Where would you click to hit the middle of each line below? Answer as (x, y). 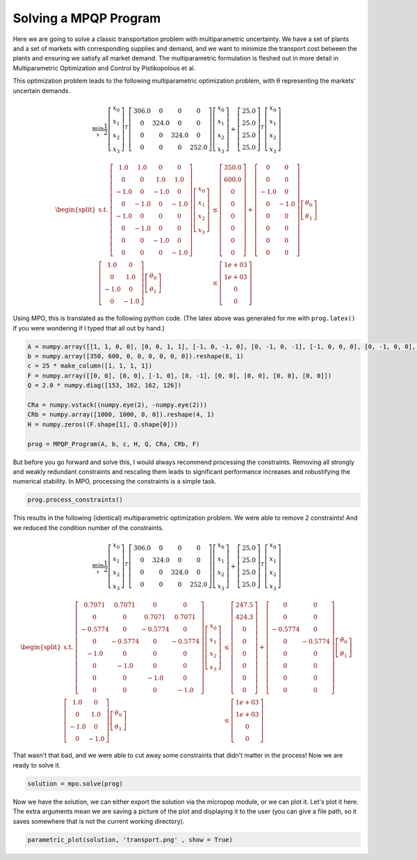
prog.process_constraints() (75, 500)
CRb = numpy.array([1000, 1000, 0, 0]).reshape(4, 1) (121, 415)
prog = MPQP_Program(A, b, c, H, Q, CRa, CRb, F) (114, 444)
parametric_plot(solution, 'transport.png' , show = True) (130, 839)
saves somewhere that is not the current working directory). (99, 821)
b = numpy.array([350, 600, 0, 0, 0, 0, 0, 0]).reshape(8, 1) (136, 356)
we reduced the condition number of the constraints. (88, 527)
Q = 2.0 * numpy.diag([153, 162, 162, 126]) (105, 385)
